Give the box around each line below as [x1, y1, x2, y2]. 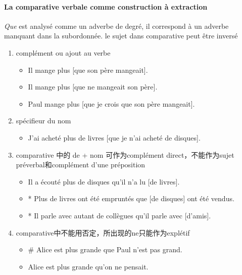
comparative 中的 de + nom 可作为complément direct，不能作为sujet [16, 149, 234, 160]
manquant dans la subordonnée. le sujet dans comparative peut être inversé [4, 30, 238, 41]
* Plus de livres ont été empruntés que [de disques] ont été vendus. [28, 193, 234, 204]
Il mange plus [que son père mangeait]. [28, 64, 148, 75]
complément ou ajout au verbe [16, 47, 111, 58]
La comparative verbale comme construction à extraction [4, 1, 208, 12]
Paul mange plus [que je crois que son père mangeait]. [28, 98, 195, 109]
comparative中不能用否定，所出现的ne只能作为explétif [16, 227, 190, 238]
